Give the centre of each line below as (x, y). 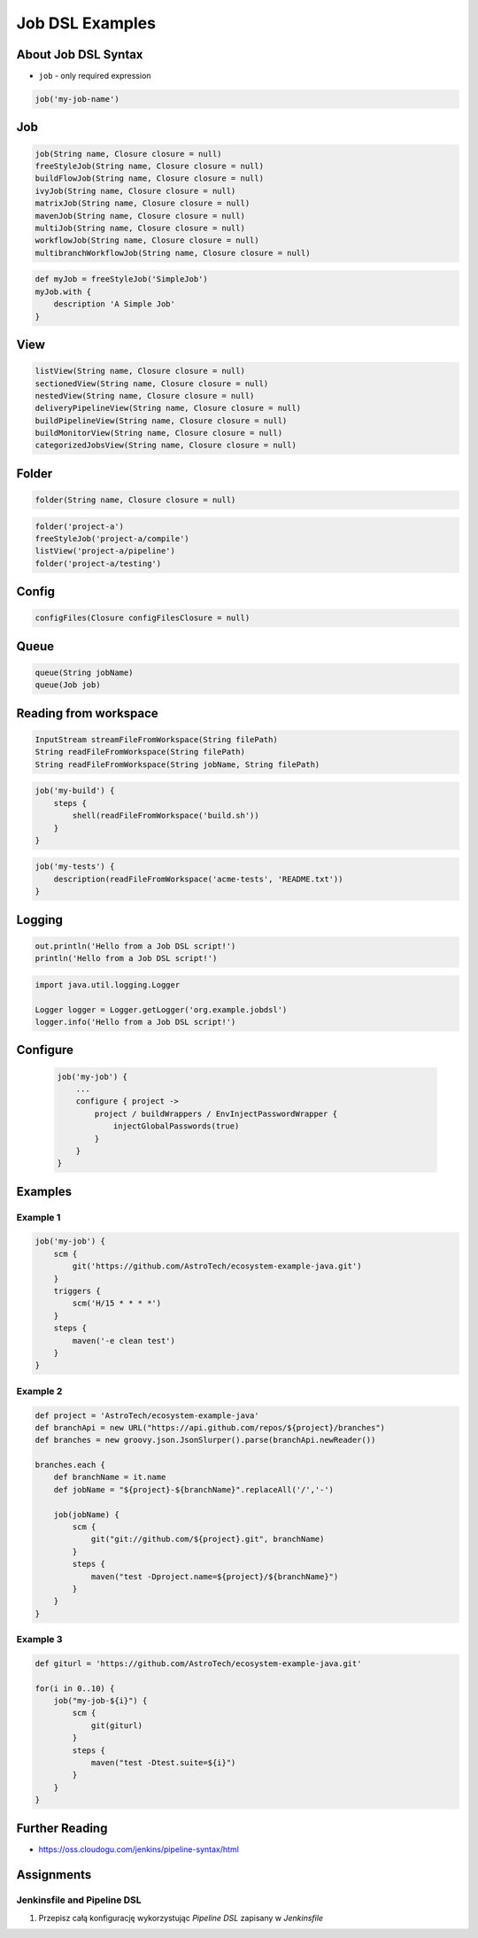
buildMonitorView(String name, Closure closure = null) (159, 433)
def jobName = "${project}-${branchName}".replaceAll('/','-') (194, 1489)
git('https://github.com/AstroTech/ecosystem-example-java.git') (217, 1266)
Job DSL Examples (86, 23)
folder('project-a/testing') (98, 563)
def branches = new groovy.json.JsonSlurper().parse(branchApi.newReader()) (205, 1440)
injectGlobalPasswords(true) (176, 1126)
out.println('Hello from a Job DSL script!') (135, 946)
